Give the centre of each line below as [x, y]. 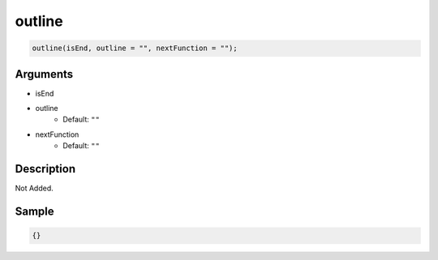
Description [45, 169]
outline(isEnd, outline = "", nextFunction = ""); [135, 48]
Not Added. [34, 188]
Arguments [44, 74]
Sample [34, 211]
